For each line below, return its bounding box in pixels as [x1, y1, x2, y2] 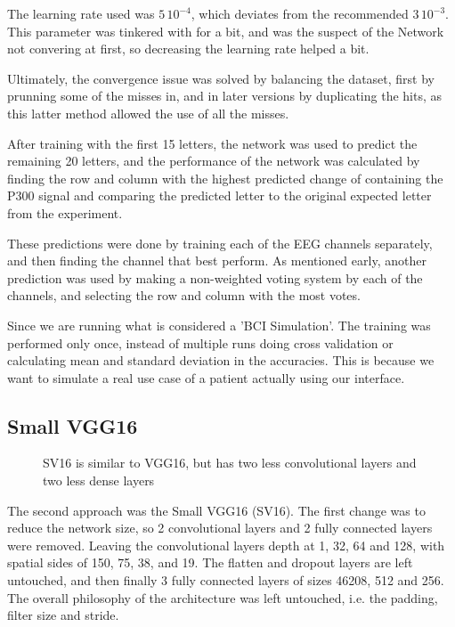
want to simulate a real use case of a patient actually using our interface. [7, 368, 405, 387]
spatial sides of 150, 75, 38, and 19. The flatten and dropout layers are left [7, 553, 413, 572]
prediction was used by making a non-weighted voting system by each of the [7, 268, 423, 287]
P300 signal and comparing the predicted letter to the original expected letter [7, 186, 432, 205]
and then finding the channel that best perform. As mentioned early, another [7, 251, 427, 270]
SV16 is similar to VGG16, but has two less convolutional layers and [43, 453, 417, 472]
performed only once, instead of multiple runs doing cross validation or [7, 333, 394, 352]
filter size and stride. [7, 606, 119, 624]
